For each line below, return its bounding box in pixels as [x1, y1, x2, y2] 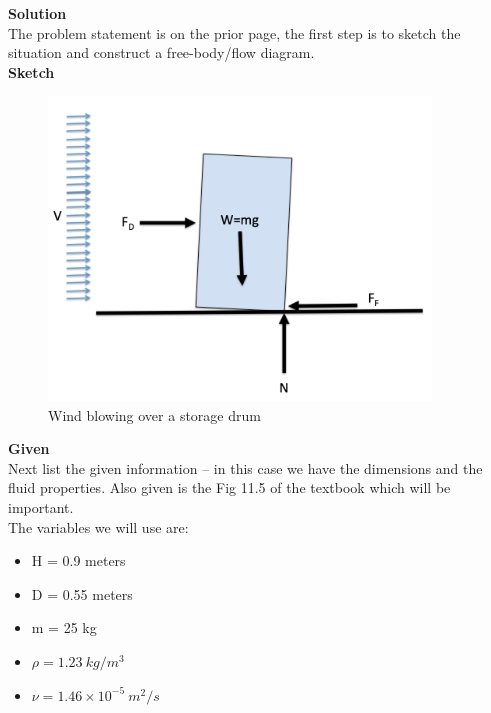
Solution [8, 3, 67, 23]
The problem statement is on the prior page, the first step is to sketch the [8, 22, 461, 43]
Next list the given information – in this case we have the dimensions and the [8, 457, 483, 478]
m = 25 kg [31, 617, 97, 638]
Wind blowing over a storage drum [48, 404, 261, 425]
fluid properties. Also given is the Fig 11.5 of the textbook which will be [8, 477, 451, 498]
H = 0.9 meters [31, 550, 126, 571]
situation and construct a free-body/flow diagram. [8, 42, 315, 63]
